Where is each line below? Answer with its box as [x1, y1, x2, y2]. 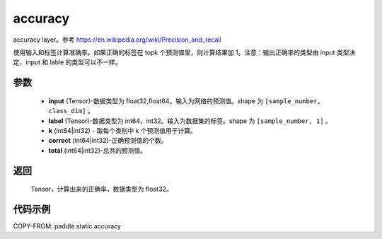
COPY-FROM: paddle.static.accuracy [13, 222, 122, 230]
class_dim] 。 [48, 107, 95, 115]
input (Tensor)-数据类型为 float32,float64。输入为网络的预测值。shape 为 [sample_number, [48, 96, 321, 105]
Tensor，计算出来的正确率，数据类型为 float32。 [30, 185, 173, 194]
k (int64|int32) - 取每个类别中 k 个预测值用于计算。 [48, 126, 197, 134]
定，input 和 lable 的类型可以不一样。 [13, 58, 122, 66]
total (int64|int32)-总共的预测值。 [48, 146, 147, 155]
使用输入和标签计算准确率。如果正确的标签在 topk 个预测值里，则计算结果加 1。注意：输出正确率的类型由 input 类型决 [13, 48, 356, 57]
